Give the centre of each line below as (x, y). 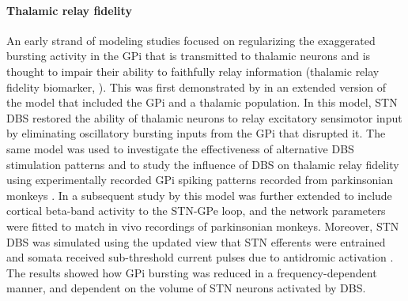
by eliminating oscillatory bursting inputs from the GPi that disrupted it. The (196, 133)
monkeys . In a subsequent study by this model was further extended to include (199, 195)
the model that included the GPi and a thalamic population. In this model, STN (202, 102)
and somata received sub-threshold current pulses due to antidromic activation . (200, 257)
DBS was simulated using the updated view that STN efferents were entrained (196, 241)
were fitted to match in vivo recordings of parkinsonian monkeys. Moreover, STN (203, 226)
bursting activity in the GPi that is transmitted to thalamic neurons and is (189, 56)
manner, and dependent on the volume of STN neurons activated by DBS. (186, 288)
